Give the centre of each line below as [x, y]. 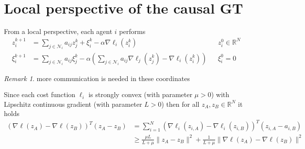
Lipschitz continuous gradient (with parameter [73, 104]
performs [132, 31]
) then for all [180, 104]
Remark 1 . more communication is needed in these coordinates [97, 78]
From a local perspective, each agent [58, 31]
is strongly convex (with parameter [140, 94]
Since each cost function [40, 94]
